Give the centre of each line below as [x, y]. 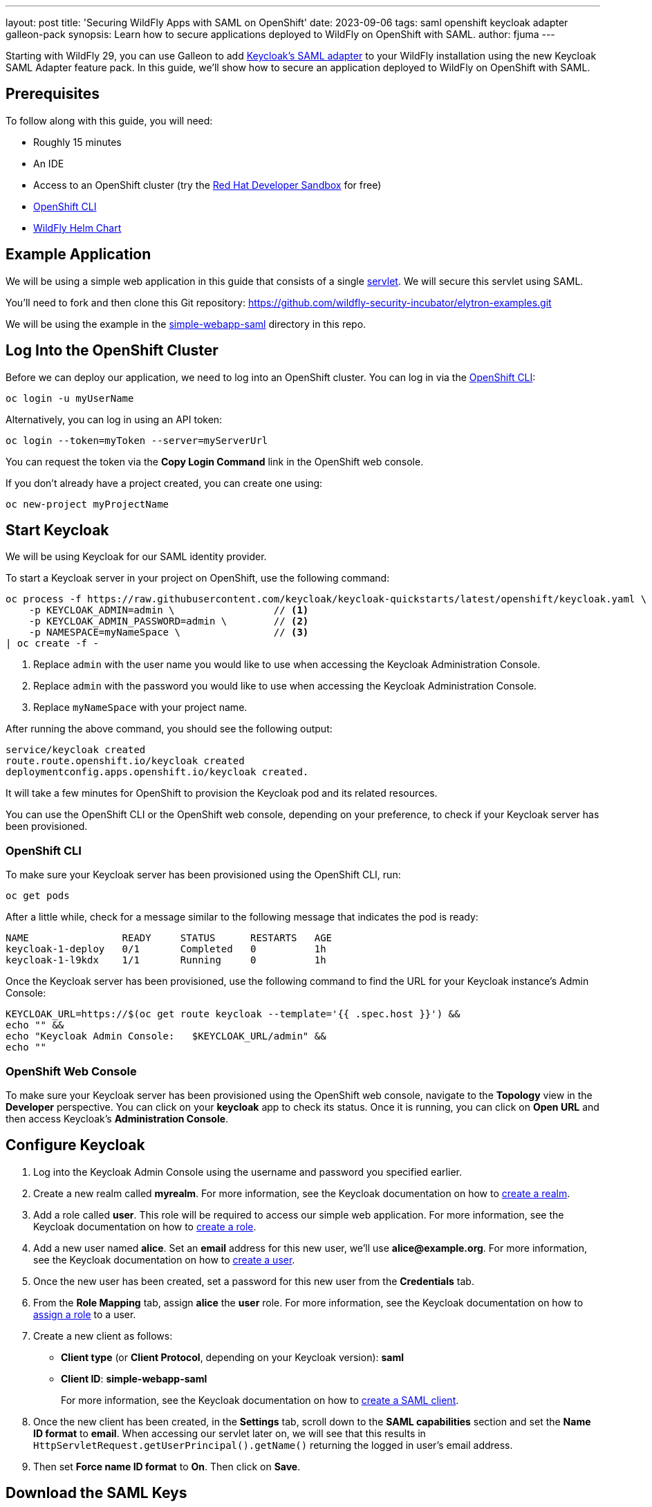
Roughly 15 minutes [77, 142]
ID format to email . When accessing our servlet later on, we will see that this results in [230, 1433]
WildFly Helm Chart [77, 228]
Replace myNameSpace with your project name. [140, 708]
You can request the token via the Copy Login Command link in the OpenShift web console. [215, 461]
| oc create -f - [52, 644]
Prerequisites [53, 94]
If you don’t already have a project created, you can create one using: [164, 483]
